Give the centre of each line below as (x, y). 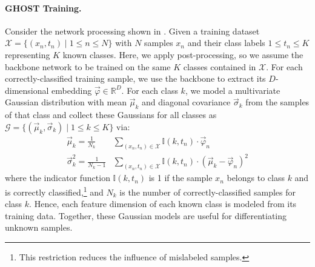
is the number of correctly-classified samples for (207, 192)
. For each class (150, 90)
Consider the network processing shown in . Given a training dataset (132, 31)
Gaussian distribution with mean (66, 102)
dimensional (27, 90)
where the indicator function (58, 178)
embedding (72, 90)
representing (28, 54)
